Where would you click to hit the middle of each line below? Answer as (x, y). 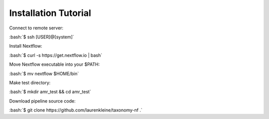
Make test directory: (30, 83)
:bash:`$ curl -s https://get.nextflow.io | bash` (56, 55)
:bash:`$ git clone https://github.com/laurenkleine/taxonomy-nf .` (76, 110)
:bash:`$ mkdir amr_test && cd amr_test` (50, 92)
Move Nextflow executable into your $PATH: (55, 64)
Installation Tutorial (50, 13)
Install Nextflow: (26, 46)
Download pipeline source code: (42, 101)
